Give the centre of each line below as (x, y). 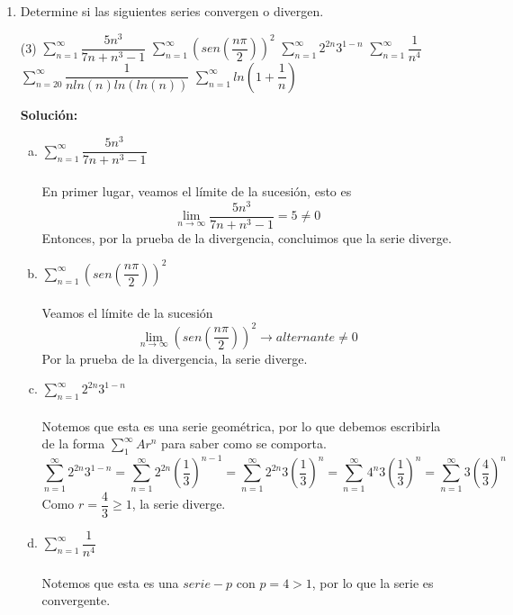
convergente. (76, 600)
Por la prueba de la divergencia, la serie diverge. (175, 358)
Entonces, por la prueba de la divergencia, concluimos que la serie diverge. (247, 237)
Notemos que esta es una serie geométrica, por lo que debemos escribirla (241, 425)
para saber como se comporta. (244, 443)
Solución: (49, 114)
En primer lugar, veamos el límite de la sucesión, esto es (197, 191)
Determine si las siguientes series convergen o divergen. (172, 11)
